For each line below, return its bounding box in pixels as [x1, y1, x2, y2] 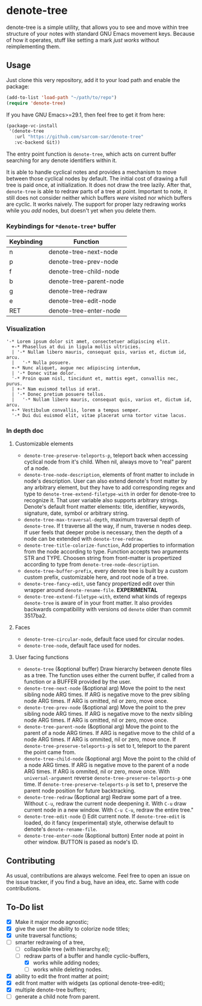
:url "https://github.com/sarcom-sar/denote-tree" [14, 134, 144, 140]
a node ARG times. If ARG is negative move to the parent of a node [23, 761, 189, 768]
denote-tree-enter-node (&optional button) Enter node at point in [23, 832, 185, 839]
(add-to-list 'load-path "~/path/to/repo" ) [6, 94, 117, 100]
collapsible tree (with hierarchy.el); [23, 945, 110, 952]
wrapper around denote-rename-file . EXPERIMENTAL [23, 586, 158, 593]
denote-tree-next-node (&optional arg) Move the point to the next [23, 684, 186, 692]
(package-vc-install [6, 123, 58, 129]
